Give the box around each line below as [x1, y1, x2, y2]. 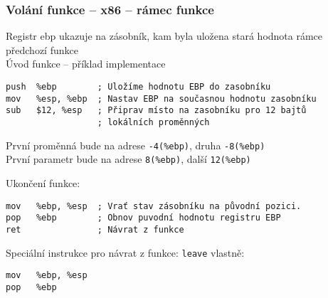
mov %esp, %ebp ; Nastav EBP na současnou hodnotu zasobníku [6, 93, 317, 104]
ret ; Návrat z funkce [6, 224, 184, 235]
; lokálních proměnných [97, 117, 210, 127]
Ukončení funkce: [6, 175, 80, 190]
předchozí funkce [6, 42, 78, 57]
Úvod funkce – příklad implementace [6, 56, 166, 71]
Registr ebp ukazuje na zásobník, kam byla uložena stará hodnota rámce [6, 28, 323, 43]
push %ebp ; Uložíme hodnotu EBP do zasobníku [6, 82, 271, 92]
